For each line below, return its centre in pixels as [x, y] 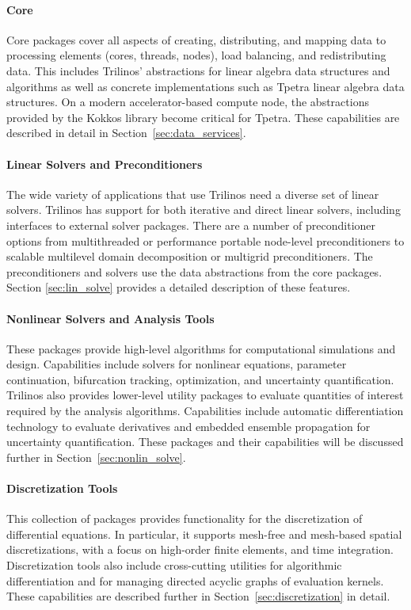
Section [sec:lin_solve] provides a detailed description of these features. [179, 287]
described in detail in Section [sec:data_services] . [126, 133]
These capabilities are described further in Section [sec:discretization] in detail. [198, 596]
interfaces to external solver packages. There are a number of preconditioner [191, 225]
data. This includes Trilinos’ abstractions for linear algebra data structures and [198, 70]
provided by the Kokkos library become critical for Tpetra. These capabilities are [203, 117]
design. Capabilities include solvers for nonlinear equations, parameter [177, 364]
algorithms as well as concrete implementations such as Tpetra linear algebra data [205, 86]
